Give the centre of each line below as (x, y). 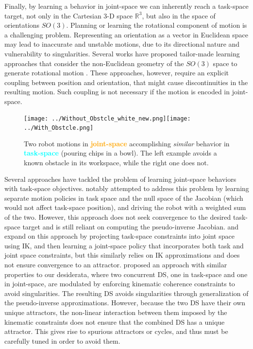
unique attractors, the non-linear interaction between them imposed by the (116, 312)
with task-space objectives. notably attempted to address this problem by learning (127, 188)
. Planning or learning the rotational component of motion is (157, 25)
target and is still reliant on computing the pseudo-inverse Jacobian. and (131, 226)
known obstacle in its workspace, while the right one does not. (116, 163)
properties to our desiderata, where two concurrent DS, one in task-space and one (126, 274)
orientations (22, 25)
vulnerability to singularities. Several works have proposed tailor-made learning (122, 53)
